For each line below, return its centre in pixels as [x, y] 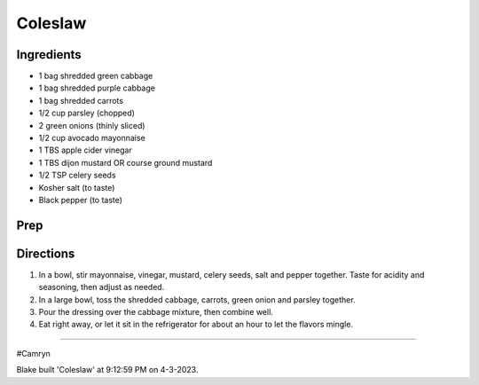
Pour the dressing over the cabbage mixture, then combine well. [156, 312]
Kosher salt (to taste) [77, 187]
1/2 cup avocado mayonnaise [92, 138]
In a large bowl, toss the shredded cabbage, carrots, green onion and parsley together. [197, 299]
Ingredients [49, 55]
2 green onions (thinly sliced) [92, 125]
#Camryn [33, 353]
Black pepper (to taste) [81, 200]
